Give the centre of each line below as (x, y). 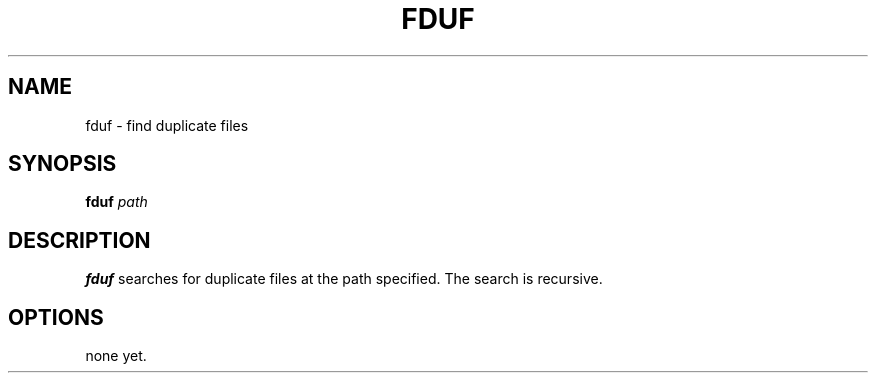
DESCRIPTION (79, 240)
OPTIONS (56, 317)
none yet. (116, 356)
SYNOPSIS (62, 164)
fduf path (116, 202)
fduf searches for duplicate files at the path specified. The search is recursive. (344, 279)
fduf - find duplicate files (167, 125)
